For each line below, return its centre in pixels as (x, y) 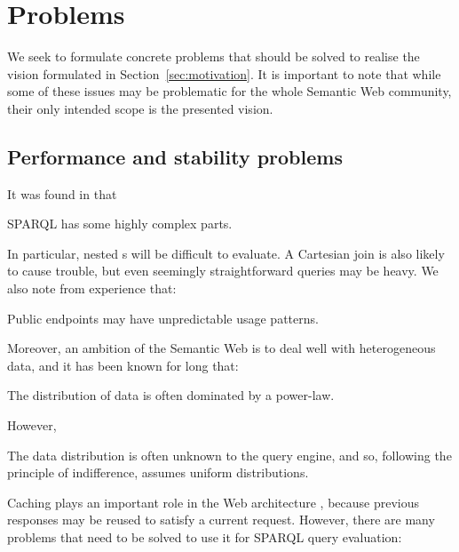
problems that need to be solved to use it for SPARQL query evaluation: (205, 537)
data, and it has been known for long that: (123, 365)
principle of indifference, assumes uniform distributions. (158, 472)
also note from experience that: (92, 288)
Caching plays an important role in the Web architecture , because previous (213, 502)
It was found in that (62, 193)
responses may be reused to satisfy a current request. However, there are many (221, 520)
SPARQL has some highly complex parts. (120, 224)
